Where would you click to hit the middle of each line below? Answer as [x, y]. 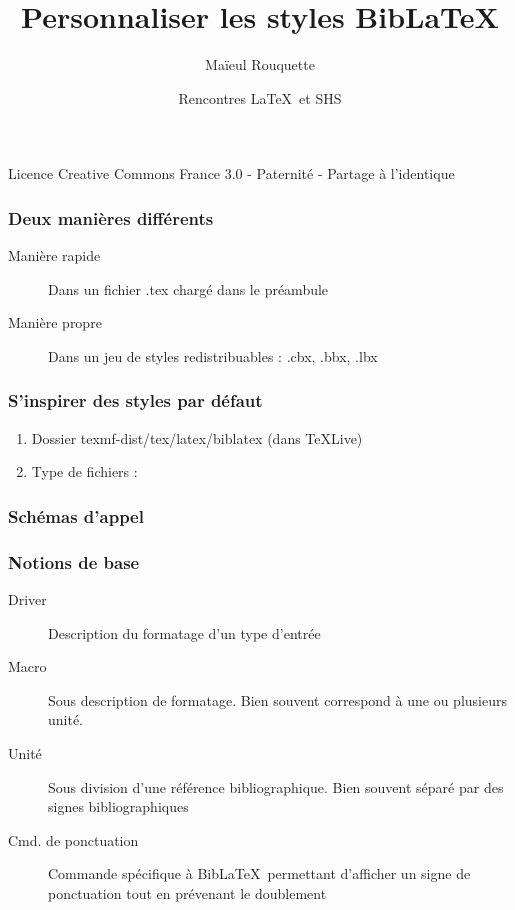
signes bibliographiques [118, 806]
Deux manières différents [111, 217]
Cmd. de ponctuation [73, 839]
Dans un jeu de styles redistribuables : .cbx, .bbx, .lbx [213, 355]
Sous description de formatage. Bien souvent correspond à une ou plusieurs [277, 699]
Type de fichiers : [84, 471]
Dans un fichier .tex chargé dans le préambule [188, 288]
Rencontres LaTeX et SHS [260, 97]
